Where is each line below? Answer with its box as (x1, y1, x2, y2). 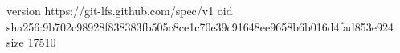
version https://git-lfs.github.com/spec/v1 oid (6, 2, 233, 18)
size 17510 (6, 34, 56, 51)
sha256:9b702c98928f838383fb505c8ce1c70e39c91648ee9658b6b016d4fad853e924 (6, 18, 394, 35)
